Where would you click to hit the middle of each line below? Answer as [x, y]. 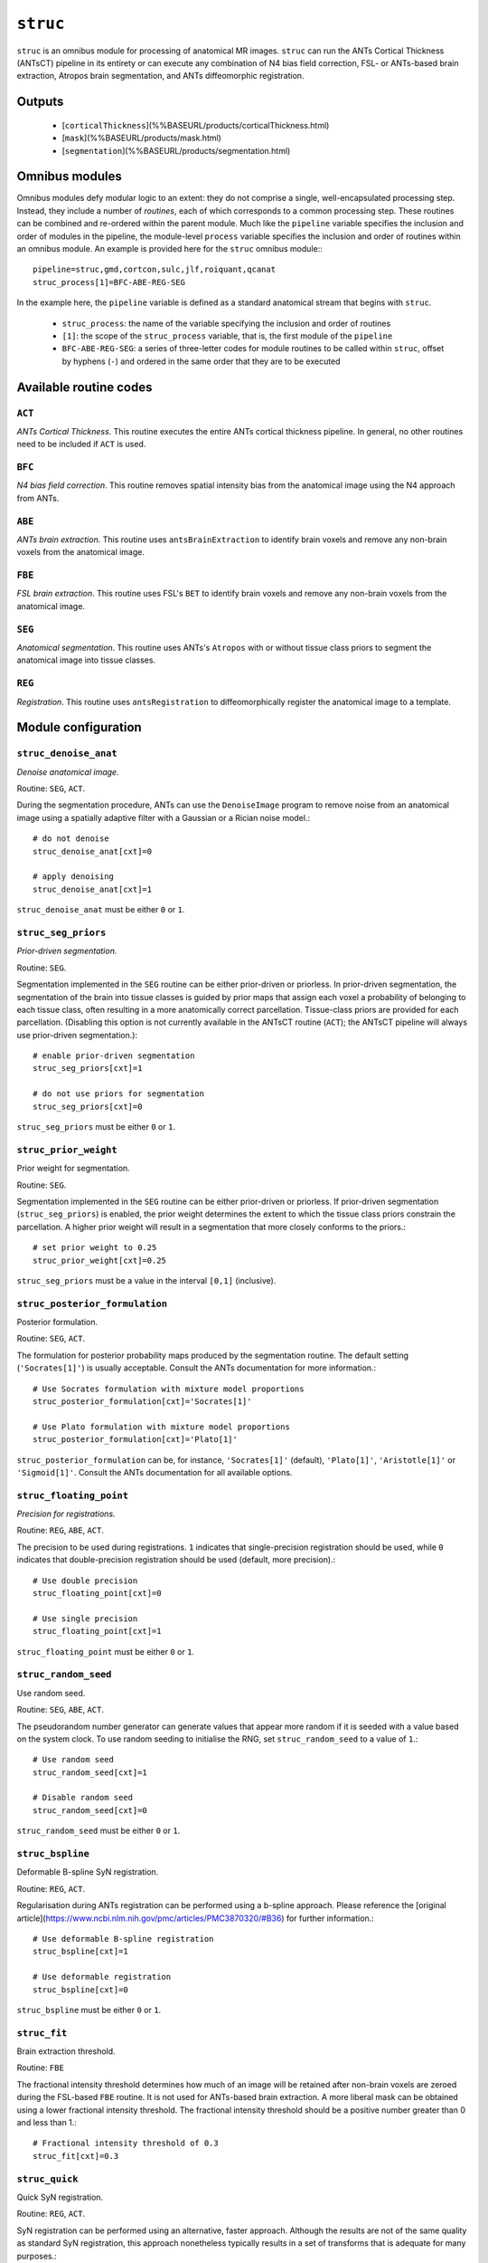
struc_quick [47, 2179]
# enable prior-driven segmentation [114, 1056]
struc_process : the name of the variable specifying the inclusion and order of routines [226, 323]
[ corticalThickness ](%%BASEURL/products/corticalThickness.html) [196, 125]
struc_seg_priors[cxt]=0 [88, 1106]
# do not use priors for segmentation [119, 1094]
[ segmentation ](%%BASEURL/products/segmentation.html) [176, 150]
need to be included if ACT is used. [81, 444]
